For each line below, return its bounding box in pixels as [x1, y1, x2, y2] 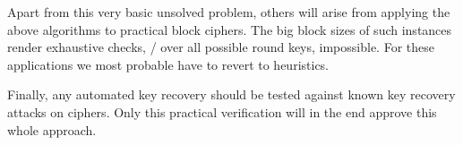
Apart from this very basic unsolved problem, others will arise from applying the [7, 3, 450, 21]
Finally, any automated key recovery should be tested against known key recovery [7, 85, 456, 104]
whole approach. [7, 120, 97, 139]
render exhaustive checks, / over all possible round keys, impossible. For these [7, 38, 434, 56]
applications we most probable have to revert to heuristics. [7, 55, 330, 73]
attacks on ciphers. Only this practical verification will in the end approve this [7, 102, 437, 121]
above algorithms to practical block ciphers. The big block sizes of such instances [7, 20, 452, 38]
